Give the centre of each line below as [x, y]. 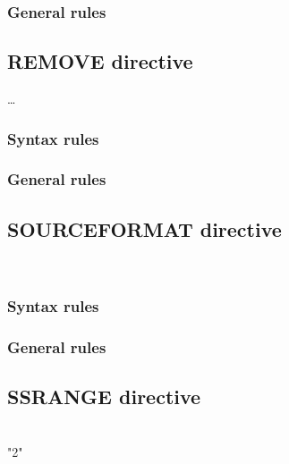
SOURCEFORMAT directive [144, 228]
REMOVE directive [100, 61]
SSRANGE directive [104, 397]
